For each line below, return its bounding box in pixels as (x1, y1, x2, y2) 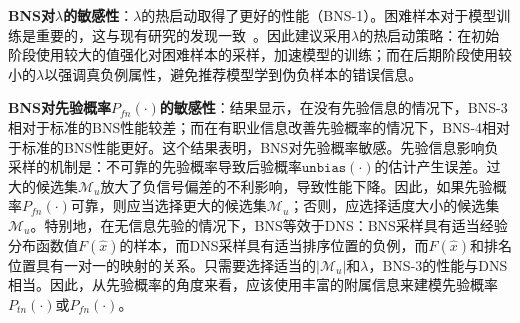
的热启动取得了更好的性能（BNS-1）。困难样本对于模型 (141, 5, 497, 25)
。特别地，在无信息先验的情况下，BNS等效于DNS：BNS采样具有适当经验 (30, 214, 508, 235)
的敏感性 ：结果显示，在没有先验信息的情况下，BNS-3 (159, 97, 508, 118)
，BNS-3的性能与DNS (368, 254, 508, 275)
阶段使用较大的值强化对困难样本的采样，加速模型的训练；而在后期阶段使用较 (8, 44, 512, 65)
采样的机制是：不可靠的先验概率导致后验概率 (8, 156, 302, 177)
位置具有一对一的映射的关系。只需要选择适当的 (8, 254, 316, 275)
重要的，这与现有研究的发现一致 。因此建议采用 (35, 24, 351, 45)
